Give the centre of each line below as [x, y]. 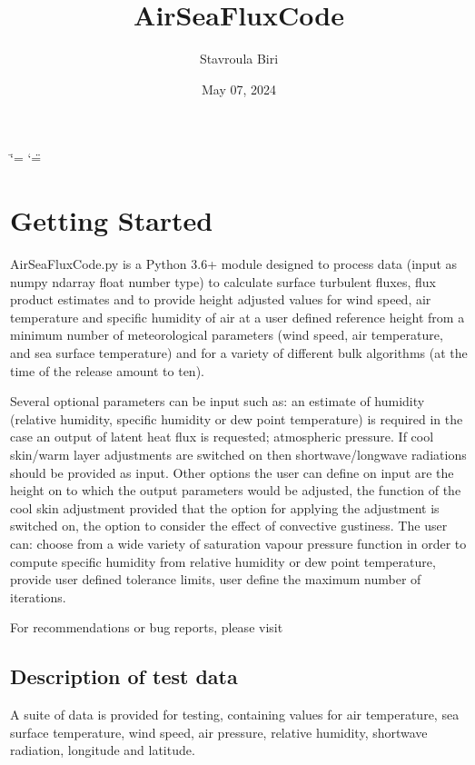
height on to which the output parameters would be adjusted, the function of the [236, 490]
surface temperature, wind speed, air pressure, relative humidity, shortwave [219, 732]
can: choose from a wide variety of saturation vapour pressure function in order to [238, 543]
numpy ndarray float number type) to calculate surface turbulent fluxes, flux [223, 281]
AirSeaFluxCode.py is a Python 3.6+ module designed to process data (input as [234, 264]
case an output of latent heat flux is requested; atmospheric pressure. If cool [222, 437]
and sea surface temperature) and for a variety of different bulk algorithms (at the [239, 353]
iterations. [38, 596]
